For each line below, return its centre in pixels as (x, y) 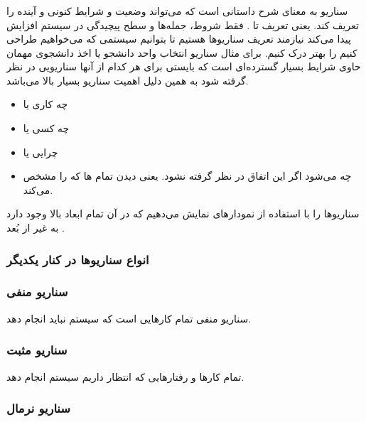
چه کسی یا (46, 128)
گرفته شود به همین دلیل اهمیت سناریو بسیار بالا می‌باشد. (128, 80)
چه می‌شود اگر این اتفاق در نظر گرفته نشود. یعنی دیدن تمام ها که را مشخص (187, 176)
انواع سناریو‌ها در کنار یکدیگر (78, 259)
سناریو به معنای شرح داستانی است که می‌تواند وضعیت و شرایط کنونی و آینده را (177, 10)
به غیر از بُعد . (36, 228)
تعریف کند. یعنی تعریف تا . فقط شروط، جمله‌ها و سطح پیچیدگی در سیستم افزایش (183, 25)
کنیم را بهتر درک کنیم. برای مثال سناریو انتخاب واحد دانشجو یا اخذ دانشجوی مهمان (182, 52)
